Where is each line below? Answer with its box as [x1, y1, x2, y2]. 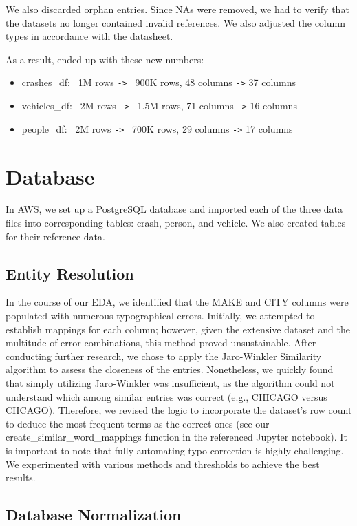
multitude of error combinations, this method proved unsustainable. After [6, 335, 316, 350]
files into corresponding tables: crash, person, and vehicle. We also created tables [6, 215, 346, 230]
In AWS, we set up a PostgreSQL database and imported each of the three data [6, 202, 343, 216]
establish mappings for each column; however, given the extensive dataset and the [6, 322, 350, 336]
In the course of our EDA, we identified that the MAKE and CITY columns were [6, 295, 349, 309]
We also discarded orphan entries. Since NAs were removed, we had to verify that [6, 2, 349, 16]
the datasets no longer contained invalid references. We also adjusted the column [6, 15, 345, 30]
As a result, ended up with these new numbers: [6, 52, 204, 66]
